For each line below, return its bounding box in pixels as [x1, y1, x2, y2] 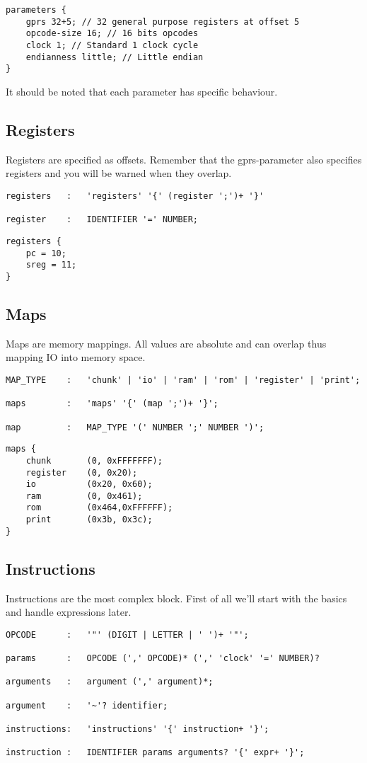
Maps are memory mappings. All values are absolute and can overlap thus [6, 335, 327, 350]
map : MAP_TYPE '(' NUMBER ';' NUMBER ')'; [6, 422, 264, 432]
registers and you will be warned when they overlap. [6, 166, 232, 180]
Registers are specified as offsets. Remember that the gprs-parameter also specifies [6, 151, 362, 166]
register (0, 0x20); [25, 467, 138, 478]
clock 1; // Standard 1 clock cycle [25, 40, 199, 50]
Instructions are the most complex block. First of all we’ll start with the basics [6, 590, 347, 605]
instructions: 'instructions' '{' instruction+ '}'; [6, 724, 269, 735]
